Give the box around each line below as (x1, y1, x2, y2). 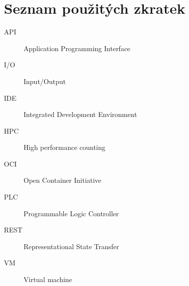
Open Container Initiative (24, 175, 102, 185)
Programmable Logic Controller (24, 208, 119, 218)
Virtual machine (24, 274, 72, 285)
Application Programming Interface (24, 43, 131, 53)
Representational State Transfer (24, 241, 119, 251)
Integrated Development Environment (24, 109, 137, 119)
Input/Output (24, 76, 66, 86)
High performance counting (24, 142, 106, 152)
